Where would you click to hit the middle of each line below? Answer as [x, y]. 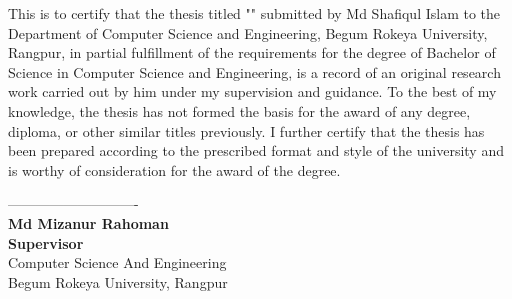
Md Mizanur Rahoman [88, 222]
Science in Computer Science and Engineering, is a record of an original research [254, 71]
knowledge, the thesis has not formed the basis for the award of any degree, [239, 110]
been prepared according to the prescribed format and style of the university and [256, 150]
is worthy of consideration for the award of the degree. [174, 169]
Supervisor [46, 242]
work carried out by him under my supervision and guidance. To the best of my [252, 91]
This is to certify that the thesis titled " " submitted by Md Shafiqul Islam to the [254, 13]
